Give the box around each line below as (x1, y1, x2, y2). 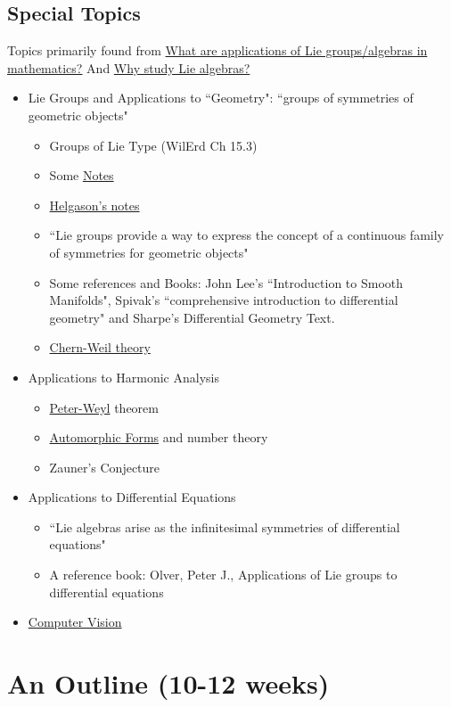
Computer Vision (28, 612, 122, 631)
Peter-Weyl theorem (49, 398, 159, 416)
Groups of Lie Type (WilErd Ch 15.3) (49, 136, 258, 154)
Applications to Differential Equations (28, 488, 236, 506)
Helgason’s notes (49, 195, 140, 214)
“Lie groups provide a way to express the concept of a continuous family (49, 226, 444, 244)
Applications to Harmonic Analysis (28, 367, 219, 386)
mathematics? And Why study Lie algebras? (7, 58, 250, 77)
